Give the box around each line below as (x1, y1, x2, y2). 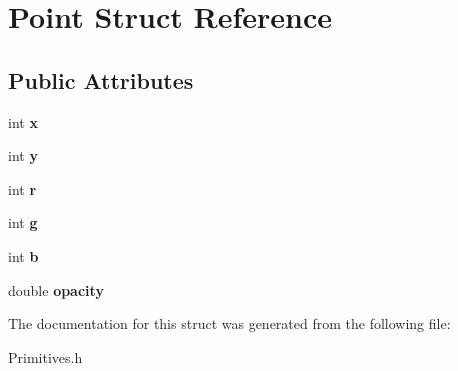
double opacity (8, 279, 104, 300)
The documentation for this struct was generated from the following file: (8, 313, 451, 334)
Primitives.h (8, 346, 83, 367)
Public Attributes (8, 64, 194, 95)
